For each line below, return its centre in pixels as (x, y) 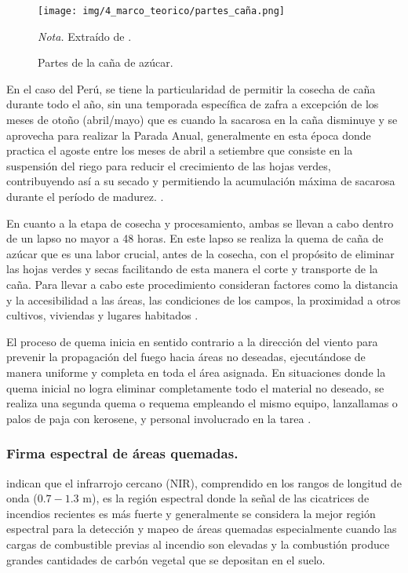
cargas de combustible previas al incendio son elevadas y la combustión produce (198, 544)
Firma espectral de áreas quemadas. (122, 453)
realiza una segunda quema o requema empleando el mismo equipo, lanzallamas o (202, 403)
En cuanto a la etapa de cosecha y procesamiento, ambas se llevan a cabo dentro (200, 223)
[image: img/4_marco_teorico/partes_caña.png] (161, 11)
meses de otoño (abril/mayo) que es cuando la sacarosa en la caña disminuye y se (202, 120)
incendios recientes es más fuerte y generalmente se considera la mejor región (191, 513)
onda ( (22, 498)
